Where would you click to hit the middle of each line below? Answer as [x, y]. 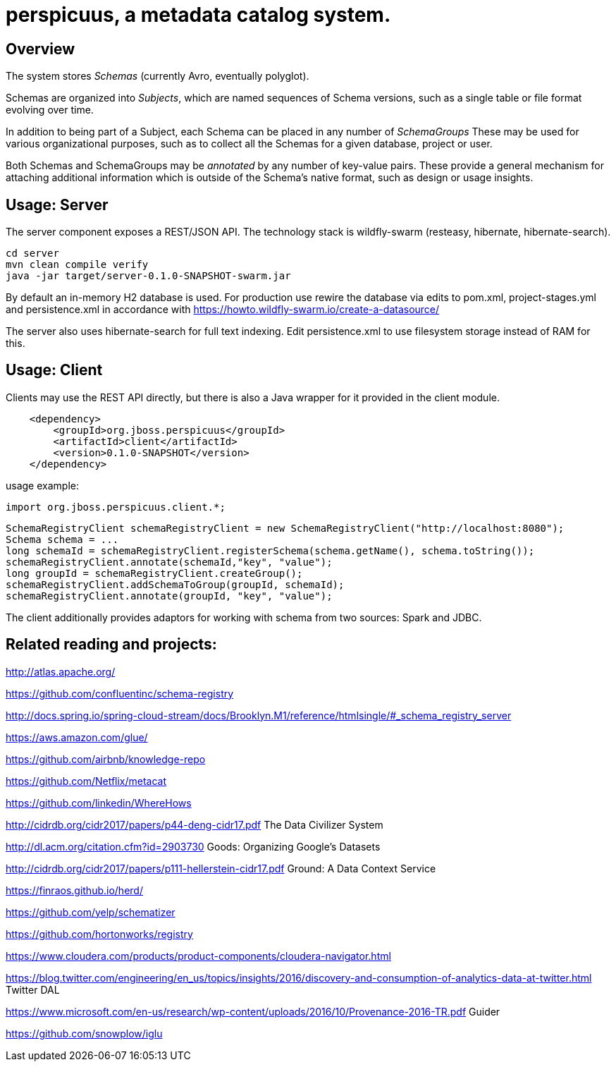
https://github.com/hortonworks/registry [99, 934]
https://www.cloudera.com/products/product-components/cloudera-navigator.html [198, 956]
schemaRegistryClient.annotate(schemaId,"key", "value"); [169, 562]
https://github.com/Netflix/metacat [86, 781]
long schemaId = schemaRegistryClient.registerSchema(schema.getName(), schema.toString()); [270, 550]
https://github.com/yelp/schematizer [91, 912]
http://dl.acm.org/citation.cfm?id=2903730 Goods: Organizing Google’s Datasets [193, 846]
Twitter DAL [33, 989]
